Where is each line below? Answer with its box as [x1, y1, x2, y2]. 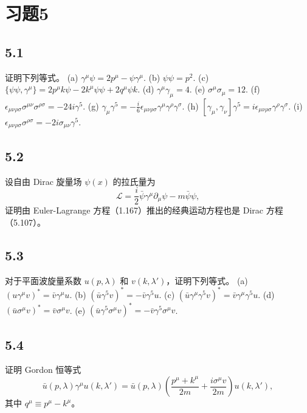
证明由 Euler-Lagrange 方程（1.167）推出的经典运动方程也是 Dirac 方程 [5, 204, 283, 217]
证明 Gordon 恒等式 [5, 363, 81, 376]
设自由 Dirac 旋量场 [5, 175, 82, 187]
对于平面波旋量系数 [5, 274, 81, 286]
